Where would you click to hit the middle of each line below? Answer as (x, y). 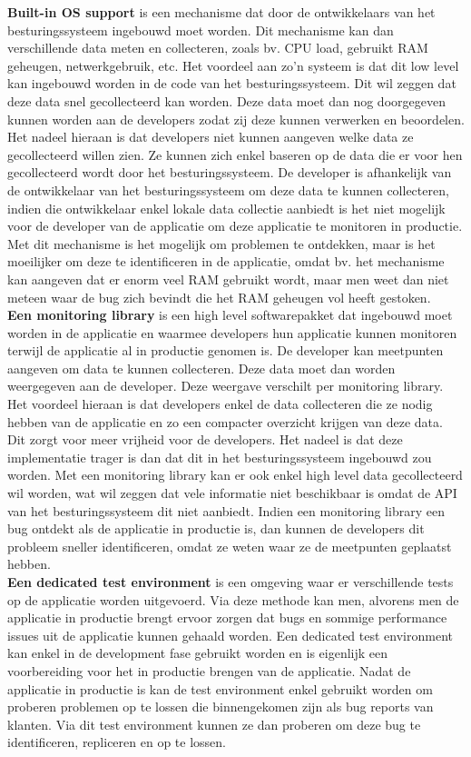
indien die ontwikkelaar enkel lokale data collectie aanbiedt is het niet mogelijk (226, 208)
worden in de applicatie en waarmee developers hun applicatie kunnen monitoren (232, 332)
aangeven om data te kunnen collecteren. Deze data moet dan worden (201, 368)
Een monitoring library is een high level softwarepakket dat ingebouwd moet (230, 315)
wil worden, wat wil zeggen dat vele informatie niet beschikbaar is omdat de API (232, 493)
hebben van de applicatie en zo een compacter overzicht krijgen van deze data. (225, 421)
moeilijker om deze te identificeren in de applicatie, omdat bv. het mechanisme (226, 261)
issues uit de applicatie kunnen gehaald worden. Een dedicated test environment (230, 635)
